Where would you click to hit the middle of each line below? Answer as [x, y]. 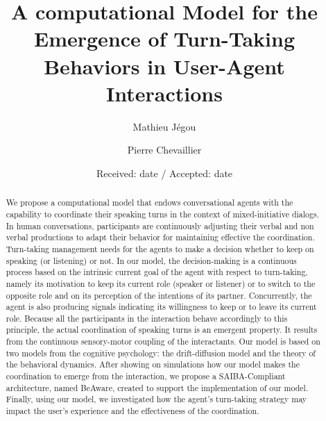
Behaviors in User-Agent [164, 66]
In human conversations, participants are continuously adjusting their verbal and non [160, 225]
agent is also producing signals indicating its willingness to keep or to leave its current [161, 307]
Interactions [164, 93]
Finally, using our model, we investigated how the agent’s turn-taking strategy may [156, 399]
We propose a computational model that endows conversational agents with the [149, 203]
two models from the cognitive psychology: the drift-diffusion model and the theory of [161, 353]
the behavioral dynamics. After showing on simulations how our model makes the [153, 364]
